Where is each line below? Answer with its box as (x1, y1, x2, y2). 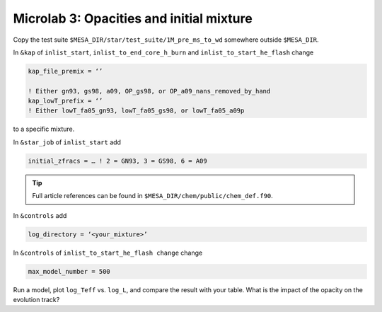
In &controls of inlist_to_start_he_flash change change (13, 248, 203, 257)
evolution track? (13, 295, 60, 304)
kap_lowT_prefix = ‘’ (28, 97, 103, 105)
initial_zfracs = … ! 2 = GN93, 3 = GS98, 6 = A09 (28, 156, 208, 165)
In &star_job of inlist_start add (13, 138, 122, 146)
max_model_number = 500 (28, 267, 111, 275)
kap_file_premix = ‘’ (28, 67, 103, 75)
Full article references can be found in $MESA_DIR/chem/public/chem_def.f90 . (32, 192, 274, 200)
